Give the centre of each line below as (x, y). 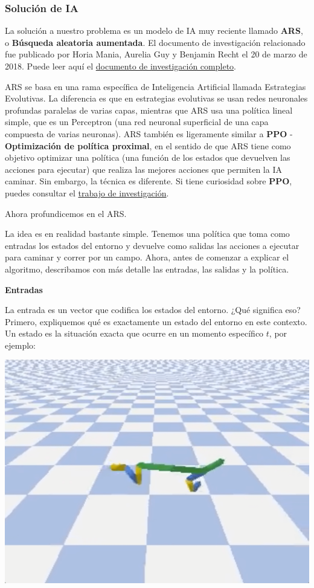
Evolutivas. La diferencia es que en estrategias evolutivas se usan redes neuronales (156, 98)
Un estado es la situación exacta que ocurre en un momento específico (134, 333)
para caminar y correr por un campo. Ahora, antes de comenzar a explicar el (147, 257)
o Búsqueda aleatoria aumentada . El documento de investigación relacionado (155, 42)
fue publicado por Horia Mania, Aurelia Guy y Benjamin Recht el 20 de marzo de (156, 54)
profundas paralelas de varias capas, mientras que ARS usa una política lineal (149, 110)
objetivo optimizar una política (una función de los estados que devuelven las (148, 157)
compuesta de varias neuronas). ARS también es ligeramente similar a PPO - (149, 133)
